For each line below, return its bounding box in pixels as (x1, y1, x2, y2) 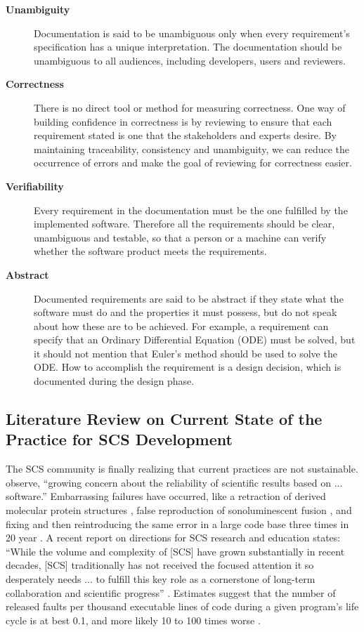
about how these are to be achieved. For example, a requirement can (34, 318, 329, 333)
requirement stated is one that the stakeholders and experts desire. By (34, 128, 337, 143)
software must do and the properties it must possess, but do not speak (34, 305, 337, 320)
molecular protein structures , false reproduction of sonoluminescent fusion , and (6, 503, 352, 518)
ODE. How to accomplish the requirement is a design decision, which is (34, 360, 342, 374)
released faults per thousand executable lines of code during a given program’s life (6, 599, 359, 614)
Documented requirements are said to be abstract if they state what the (34, 291, 344, 305)
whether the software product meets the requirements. (34, 244, 267, 258)
